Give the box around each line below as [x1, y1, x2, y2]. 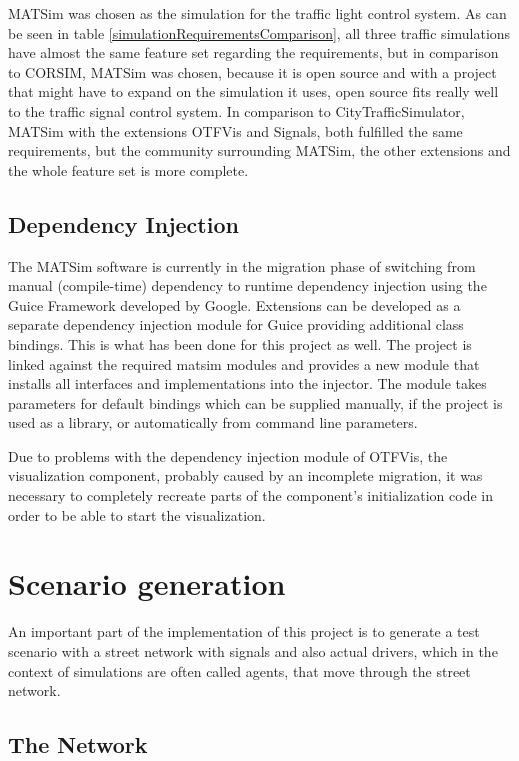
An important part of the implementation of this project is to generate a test [8, 621, 480, 642]
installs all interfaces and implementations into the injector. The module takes [8, 373, 487, 394]
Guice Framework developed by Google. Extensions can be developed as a [8, 294, 461, 315]
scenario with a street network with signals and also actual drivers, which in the [8, 640, 498, 661]
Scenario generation [8, 563, 286, 604]
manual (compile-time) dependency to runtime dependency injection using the [8, 275, 487, 296]
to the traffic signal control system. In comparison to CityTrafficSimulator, [8, 100, 465, 121]
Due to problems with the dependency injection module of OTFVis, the [8, 445, 448, 466]
